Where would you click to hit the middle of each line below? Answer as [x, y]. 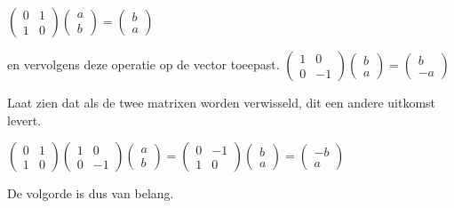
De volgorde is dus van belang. [91, 193]
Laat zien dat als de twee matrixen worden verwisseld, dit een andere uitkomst [222, 102]
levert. [24, 120]
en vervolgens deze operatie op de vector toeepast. [143, 64]
